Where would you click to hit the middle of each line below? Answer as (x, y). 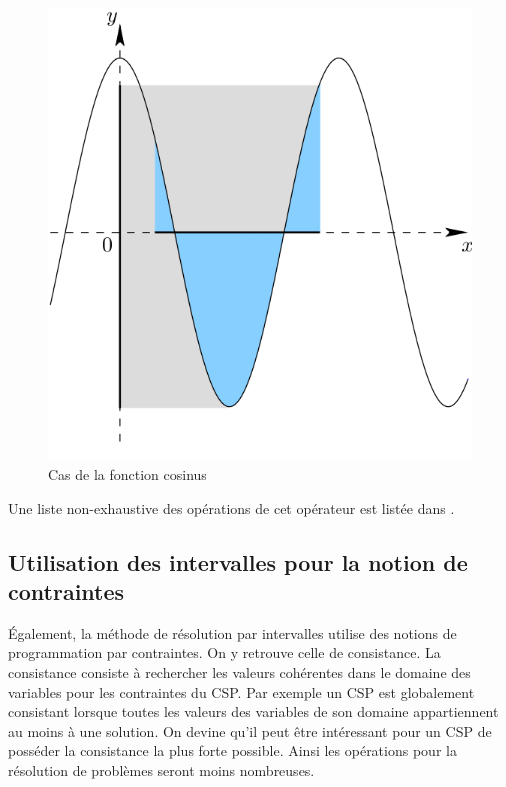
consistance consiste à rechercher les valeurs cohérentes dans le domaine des (239, 672)
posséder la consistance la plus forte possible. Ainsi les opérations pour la (232, 750)
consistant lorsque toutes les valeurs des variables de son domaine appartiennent (253, 711)
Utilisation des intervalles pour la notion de (238, 561)
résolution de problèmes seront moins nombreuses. (161, 770)
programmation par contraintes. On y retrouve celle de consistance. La (224, 652)
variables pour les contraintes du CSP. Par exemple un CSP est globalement (241, 691)
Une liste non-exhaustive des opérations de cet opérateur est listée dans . (231, 507)
